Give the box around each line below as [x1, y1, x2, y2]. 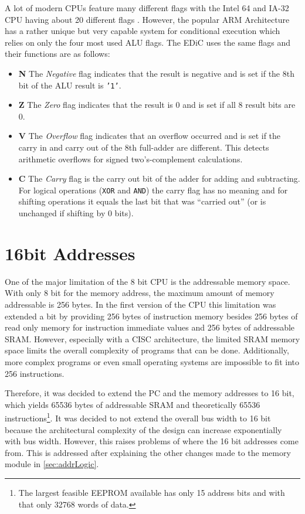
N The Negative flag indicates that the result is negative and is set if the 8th [18, 67, 294, 79]
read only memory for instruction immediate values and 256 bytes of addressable [5, 321, 295, 333]
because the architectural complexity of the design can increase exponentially [5, 423, 282, 435]
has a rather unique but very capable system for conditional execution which [5, 25, 280, 37]
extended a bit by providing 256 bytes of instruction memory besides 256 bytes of [5, 309, 298, 322]
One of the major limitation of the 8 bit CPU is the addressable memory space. [5, 275, 290, 287]
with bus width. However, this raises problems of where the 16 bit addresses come [5, 435, 299, 447]
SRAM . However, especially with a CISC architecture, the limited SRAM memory [5, 332, 300, 345]
